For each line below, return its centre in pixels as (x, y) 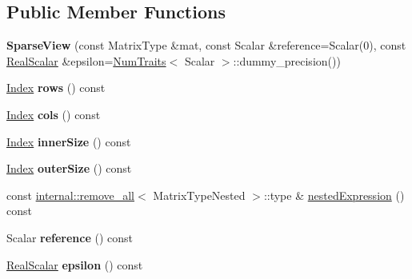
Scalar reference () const (70, 237)
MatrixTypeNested (199, 195)
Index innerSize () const (69, 141)
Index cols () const (54, 114)
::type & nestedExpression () (334, 195)
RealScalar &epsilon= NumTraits (86, 60)
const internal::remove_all (70, 195)
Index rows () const (56, 88)
